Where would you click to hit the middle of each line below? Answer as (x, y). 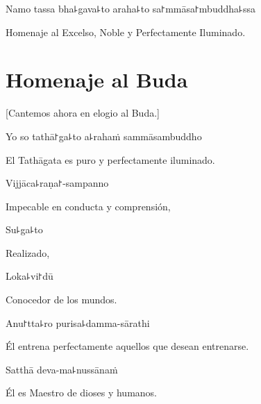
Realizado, (28, 252)
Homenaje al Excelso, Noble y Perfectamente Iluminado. (126, 32)
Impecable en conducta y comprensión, (88, 206)
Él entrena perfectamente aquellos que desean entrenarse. (127, 346)
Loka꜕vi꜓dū (30, 276)
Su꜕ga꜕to (24, 229)
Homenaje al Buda (97, 79)
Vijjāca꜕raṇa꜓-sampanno (57, 183)
